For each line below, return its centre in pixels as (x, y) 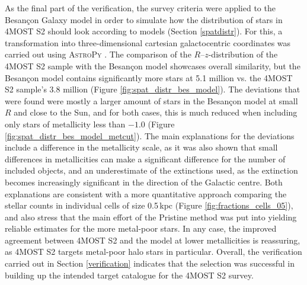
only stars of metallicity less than (65, 124)
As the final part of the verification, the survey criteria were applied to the (140, 8)
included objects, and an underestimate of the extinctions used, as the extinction (151, 170)
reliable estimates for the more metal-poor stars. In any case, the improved (141, 228)
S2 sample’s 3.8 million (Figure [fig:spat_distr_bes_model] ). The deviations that (153, 89)
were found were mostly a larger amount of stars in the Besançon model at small (151, 100)
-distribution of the (243, 54)
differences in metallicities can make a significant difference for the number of (145, 158)
